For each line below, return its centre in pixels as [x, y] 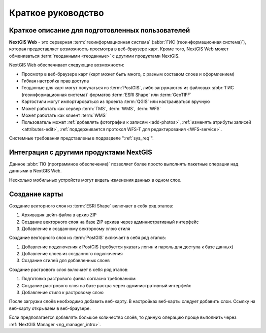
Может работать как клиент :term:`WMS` [64, 115]
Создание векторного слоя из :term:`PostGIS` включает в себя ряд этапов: [88, 238]
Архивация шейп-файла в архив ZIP [59, 215]
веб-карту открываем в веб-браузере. [50, 308]
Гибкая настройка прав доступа [55, 81]
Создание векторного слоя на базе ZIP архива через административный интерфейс [110, 222]
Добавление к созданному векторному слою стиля [76, 229]
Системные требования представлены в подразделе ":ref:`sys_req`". [81, 138]
